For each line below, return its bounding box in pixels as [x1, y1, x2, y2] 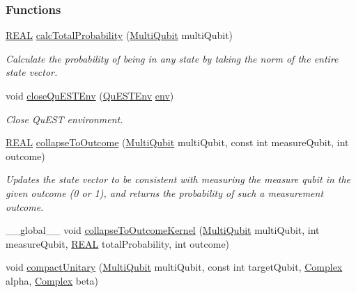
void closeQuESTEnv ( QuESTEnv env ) [6, 88, 174, 102]
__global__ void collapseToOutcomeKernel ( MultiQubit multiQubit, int [6, 223, 320, 237]
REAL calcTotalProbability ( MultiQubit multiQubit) [6, 28, 233, 42]
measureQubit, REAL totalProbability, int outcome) [6, 236, 230, 251]
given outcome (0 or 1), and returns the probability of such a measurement [6, 185, 324, 200]
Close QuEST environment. [6, 111, 123, 126]
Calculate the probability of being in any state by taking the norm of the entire [6, 51, 339, 65]
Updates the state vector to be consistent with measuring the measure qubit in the [6, 172, 351, 187]
